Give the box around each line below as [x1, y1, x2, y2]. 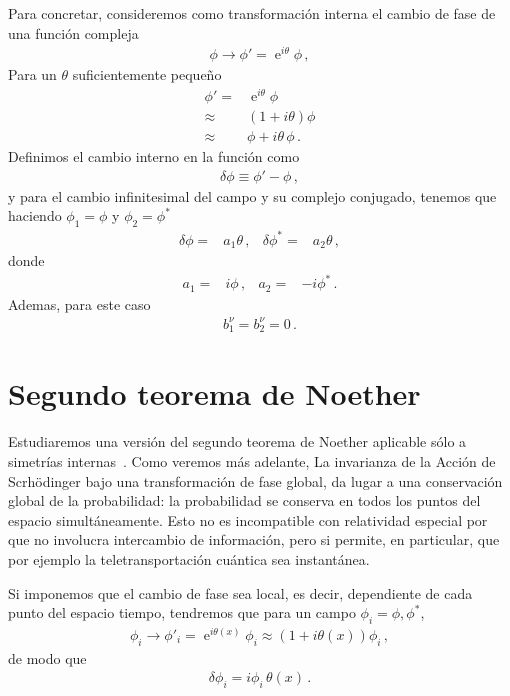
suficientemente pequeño [72, 64, 222, 85]
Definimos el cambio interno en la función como [8, 146, 300, 167]
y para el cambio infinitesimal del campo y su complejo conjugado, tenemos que [8, 185, 497, 206]
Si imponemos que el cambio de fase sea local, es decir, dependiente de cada [8, 582, 473, 603]
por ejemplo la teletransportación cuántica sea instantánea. [8, 548, 370, 569]
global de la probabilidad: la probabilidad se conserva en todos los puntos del [8, 490, 481, 511]
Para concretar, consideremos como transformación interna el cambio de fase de [8, 3, 496, 23]
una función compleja [8, 22, 139, 43]
